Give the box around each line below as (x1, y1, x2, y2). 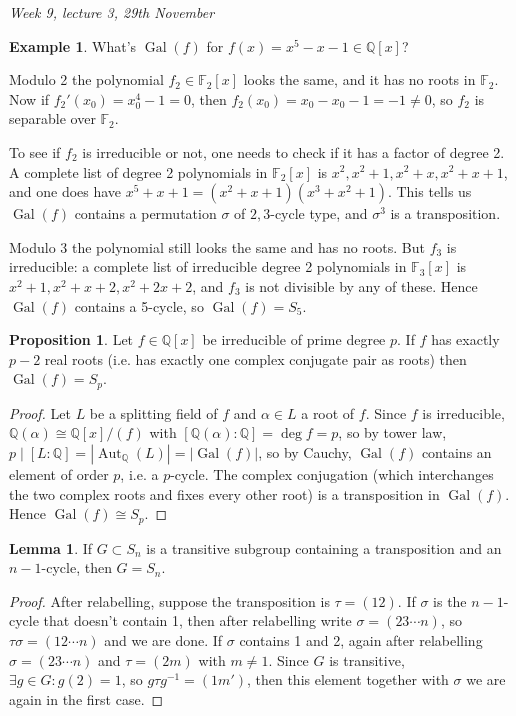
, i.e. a (120, 463, 159, 484)
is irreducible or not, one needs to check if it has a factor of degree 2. (82, 141, 505, 162)
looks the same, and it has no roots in (243, 69, 476, 90)
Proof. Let (9, 402, 71, 423)
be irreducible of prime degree (202, 329, 386, 350)
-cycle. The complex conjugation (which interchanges (170, 463, 494, 484)
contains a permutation (74, 203, 217, 224)
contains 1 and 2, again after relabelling (239, 629, 483, 650)
